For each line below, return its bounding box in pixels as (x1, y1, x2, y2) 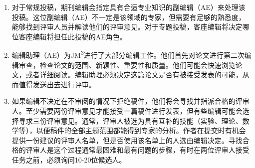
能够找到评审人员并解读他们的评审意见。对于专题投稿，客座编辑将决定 (11, 21, 243, 32)
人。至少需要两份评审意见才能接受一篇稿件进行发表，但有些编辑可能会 (11, 106, 243, 116)
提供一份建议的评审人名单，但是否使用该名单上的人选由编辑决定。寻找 (11, 135, 243, 145)
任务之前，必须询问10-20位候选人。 (11, 154, 126, 165)
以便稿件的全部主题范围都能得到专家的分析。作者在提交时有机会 (36, 125, 246, 136)
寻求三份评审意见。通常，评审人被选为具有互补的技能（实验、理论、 (18, 115, 243, 126)
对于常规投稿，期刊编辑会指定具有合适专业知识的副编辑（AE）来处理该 (11, 2, 246, 12)
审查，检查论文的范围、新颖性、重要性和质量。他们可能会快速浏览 (18, 59, 236, 70)
